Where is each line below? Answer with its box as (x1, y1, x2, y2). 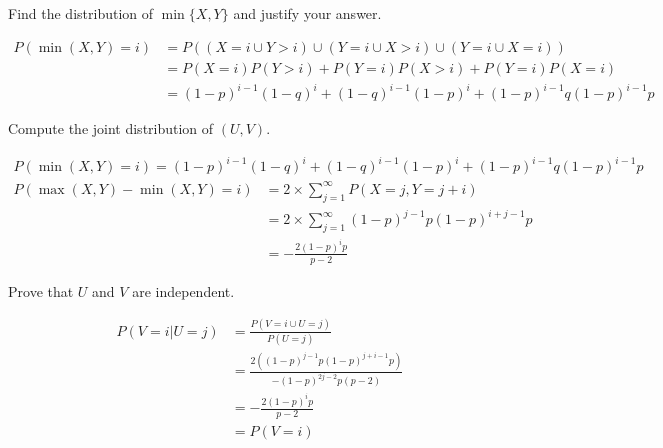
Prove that (8, 280, 74, 301)
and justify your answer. (233, 3, 382, 23)
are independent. (132, 280, 235, 301)
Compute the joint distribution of (8, 118, 214, 139)
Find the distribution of (8, 3, 154, 23)
